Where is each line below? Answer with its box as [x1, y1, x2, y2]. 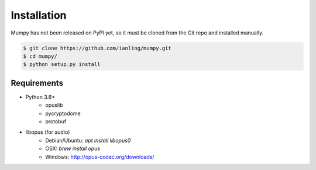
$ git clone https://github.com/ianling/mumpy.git [23, 44, 172, 51]
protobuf [45, 117, 67, 125]
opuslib [45, 102, 63, 109]
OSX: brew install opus [45, 145, 101, 152]
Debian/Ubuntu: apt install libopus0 [45, 137, 131, 144]
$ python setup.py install [23, 61, 101, 68]
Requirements [11, 78, 64, 88]
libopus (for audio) [25, 129, 70, 136]
